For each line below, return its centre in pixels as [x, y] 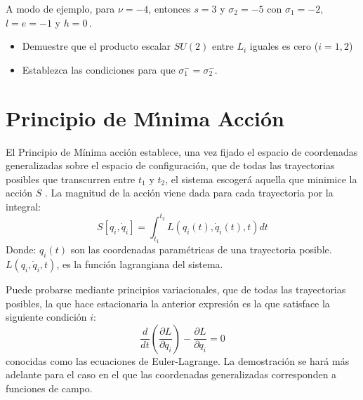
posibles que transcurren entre [71, 179]
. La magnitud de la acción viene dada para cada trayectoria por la [189, 193]
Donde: [21, 249]
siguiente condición [46, 317]
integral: [24, 206]
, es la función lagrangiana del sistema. [140, 264]
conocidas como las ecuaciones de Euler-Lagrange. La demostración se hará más [178, 360]
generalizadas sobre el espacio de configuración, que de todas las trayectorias [170, 165]
